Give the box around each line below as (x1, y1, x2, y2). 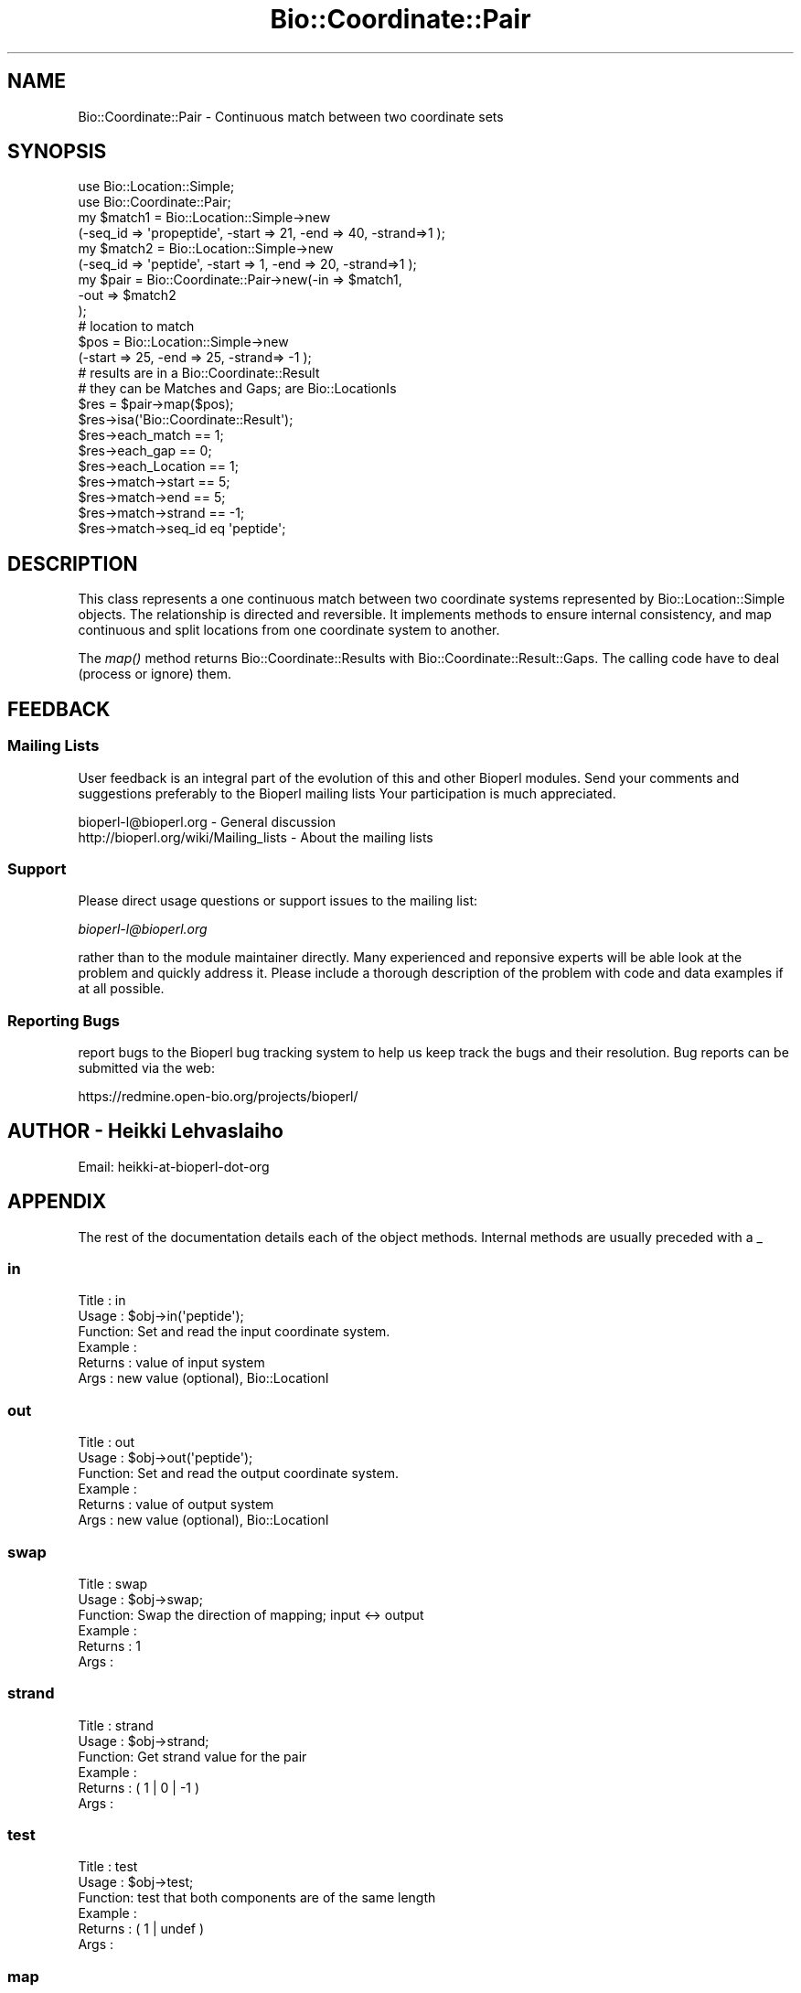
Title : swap (78, 1575, 148, 1591)
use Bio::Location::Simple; (78, 178, 235, 195)
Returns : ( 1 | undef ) (78, 1921, 205, 1937)
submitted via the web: (78, 1060, 215, 1076)
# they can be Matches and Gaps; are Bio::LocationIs (78, 380, 397, 397)
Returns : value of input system (78, 1355, 265, 1371)
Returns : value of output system (78, 1496, 274, 1513)
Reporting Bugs (7, 1011, 120, 1030)
